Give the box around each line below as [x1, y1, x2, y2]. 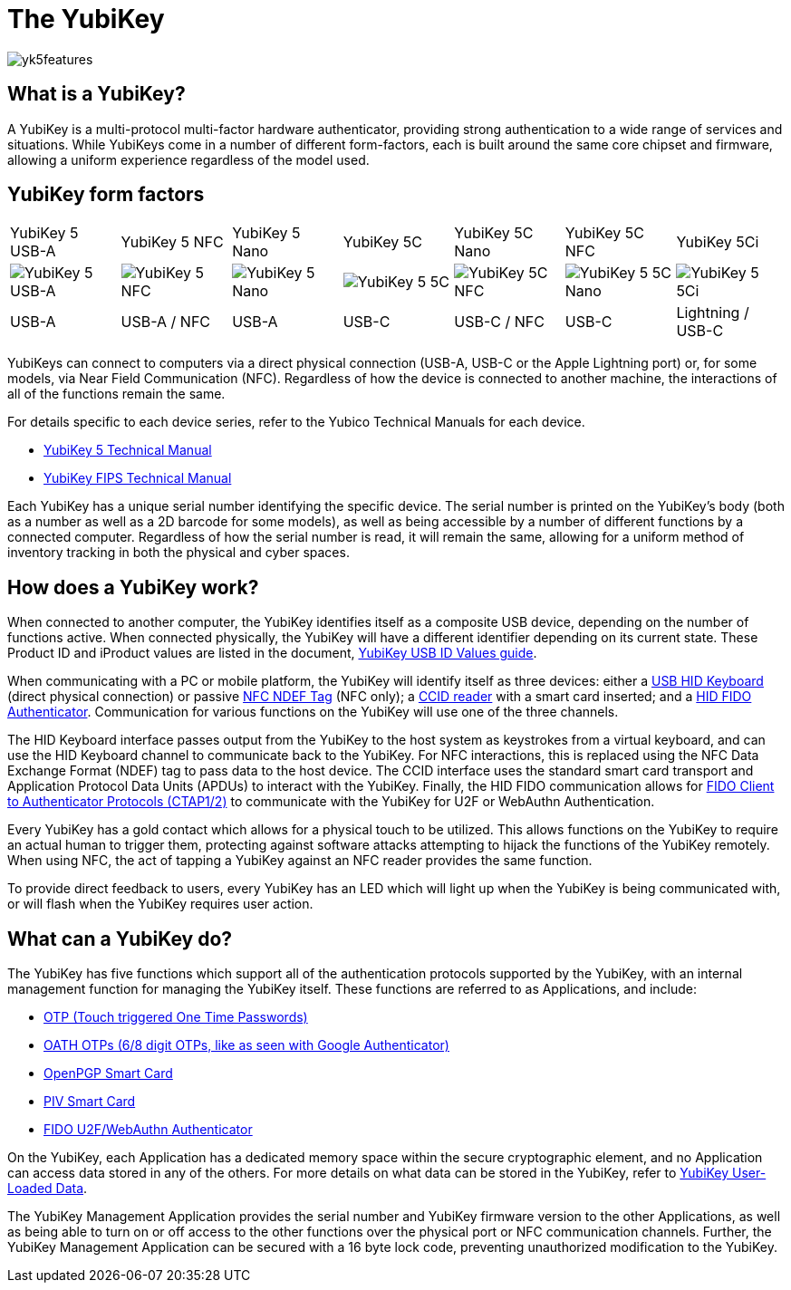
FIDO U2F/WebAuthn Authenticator [43, 1122, 253, 1138]
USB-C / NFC [454, 313, 545, 332]
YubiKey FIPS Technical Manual [43, 470, 232, 486]
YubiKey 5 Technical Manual [43, 442, 212, 458]
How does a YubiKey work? [7, 575, 259, 599]
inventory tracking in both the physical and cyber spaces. [7, 544, 350, 561]
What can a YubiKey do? [7, 927, 233, 950]
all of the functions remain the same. [7, 386, 226, 402]
